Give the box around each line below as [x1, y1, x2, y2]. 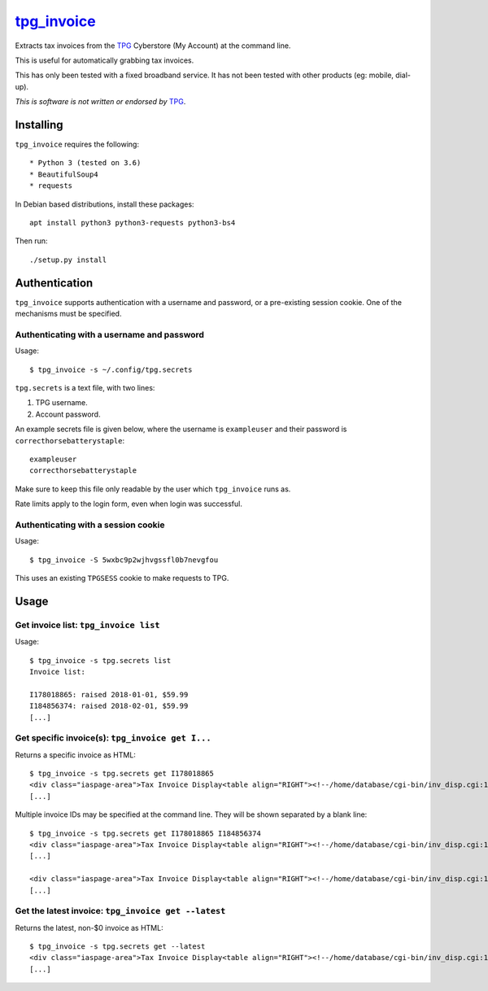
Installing [15, 118, 64, 132]
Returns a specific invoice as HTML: [15, 749, 136, 760]
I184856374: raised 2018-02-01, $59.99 [29, 701, 189, 711]
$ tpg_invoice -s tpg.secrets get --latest [29, 942, 206, 951]
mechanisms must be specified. [15, 309, 122, 319]
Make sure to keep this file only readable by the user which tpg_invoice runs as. [15, 484, 291, 494]
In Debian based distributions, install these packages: [15, 199, 194, 209]
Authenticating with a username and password [15, 329, 205, 340]
